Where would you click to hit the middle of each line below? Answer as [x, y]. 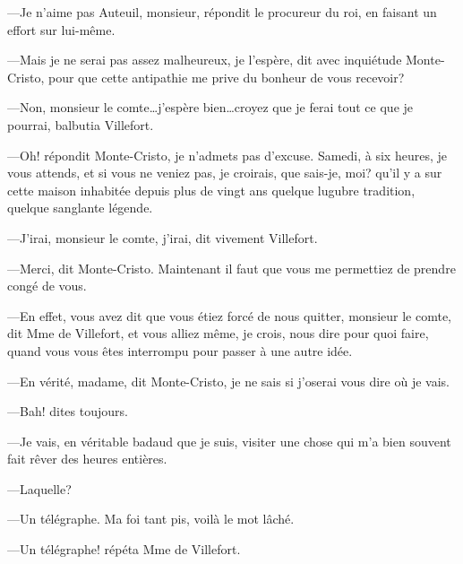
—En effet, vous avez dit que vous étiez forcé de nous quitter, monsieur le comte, [229, 315]
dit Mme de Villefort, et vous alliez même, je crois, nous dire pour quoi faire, [218, 333]
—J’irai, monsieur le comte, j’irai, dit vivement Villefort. [163, 237]
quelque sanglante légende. [80, 208]
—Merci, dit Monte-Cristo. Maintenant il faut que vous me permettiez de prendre [231, 268]
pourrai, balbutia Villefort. [81, 124]
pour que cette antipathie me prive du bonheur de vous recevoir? [227, 77]
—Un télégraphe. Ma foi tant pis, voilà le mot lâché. [151, 519]
